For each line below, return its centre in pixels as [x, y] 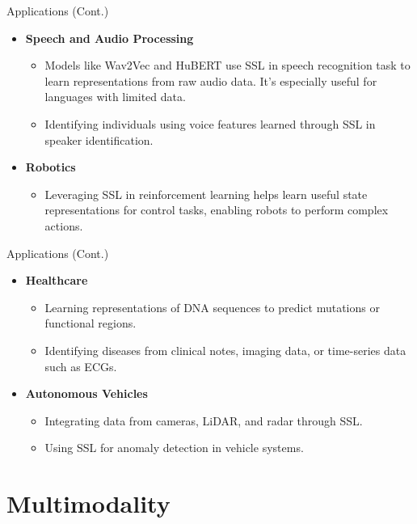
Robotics [51, 167]
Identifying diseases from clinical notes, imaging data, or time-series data [225, 350]
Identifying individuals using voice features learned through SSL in [210, 123]
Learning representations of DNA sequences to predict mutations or [212, 307]
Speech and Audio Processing [110, 38]
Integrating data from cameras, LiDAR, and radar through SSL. [204, 420]
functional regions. [91, 323]
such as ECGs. [81, 366]
